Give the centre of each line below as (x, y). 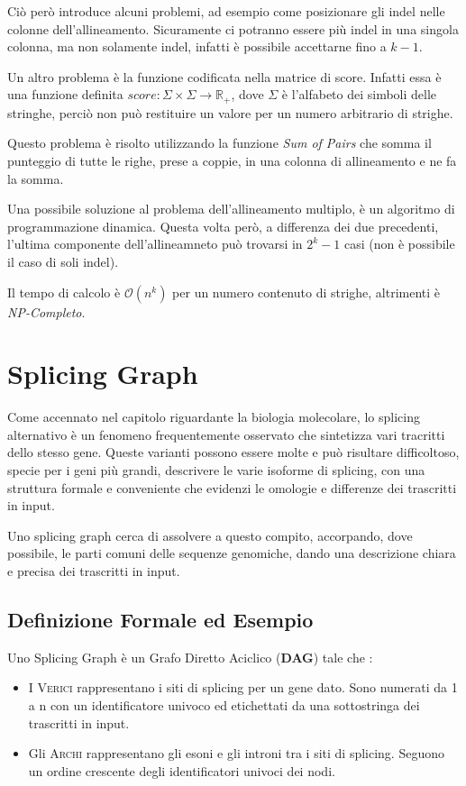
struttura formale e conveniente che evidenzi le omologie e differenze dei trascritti (232, 487)
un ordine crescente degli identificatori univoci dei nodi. (182, 770)
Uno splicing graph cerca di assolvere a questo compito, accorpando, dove (210, 535)
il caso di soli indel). (63, 261)
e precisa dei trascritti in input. (94, 571)
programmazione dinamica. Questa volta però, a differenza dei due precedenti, (223, 226)
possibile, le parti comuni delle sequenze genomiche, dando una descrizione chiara (232, 553)
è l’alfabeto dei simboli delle (359, 94)
